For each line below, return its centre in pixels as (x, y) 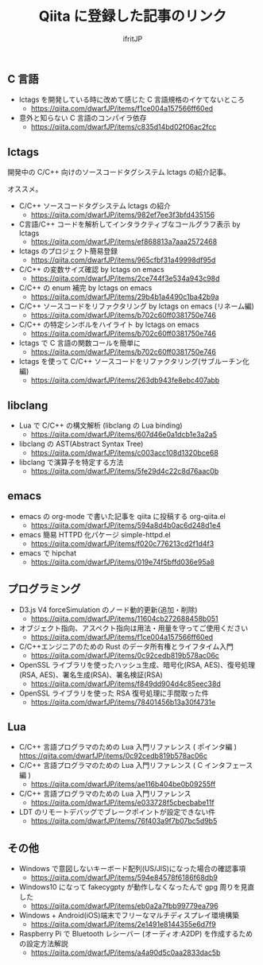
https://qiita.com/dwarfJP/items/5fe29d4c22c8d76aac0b (125, 471)
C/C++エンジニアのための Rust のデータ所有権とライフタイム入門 (126, 646)
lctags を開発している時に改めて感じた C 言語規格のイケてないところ (132, 99)
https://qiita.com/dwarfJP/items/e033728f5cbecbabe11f (123, 803)
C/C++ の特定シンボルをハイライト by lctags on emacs (109, 325)
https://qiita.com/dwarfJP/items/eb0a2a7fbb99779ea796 (125, 906)
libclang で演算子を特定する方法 (71, 462)
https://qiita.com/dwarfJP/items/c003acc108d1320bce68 (125, 452)
